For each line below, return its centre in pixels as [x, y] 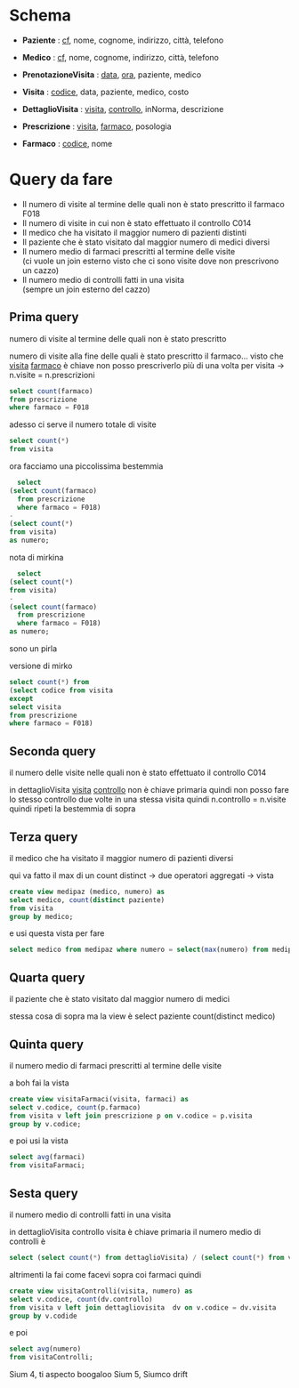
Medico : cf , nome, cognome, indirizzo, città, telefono [121, 57]
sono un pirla [33, 649]
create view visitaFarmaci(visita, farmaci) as [99, 1099]
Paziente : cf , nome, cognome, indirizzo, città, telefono [123, 40]
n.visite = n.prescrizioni [52, 375]
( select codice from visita [61, 690]
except [21, 698]
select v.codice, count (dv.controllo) [81, 1299]
